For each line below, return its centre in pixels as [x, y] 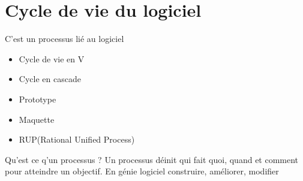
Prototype [37, 99]
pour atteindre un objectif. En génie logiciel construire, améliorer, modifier [142, 171]
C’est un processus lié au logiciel [64, 39]
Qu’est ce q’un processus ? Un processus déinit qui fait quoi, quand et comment [152, 159]
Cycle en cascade [50, 79]
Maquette [37, 119]
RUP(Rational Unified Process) [77, 139]
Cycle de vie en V [52, 58]
